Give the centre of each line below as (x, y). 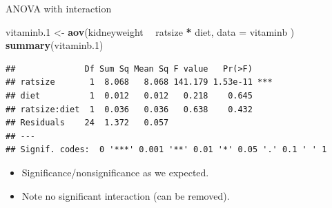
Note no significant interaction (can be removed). (126, 195)
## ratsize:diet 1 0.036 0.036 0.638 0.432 (129, 109)
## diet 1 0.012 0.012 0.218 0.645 (129, 95)
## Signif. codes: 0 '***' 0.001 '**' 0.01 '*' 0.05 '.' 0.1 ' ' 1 (166, 150)
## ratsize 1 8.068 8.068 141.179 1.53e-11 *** (139, 82)
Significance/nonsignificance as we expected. (115, 172)
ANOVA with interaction (59, 8)
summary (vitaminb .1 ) (55, 45)
